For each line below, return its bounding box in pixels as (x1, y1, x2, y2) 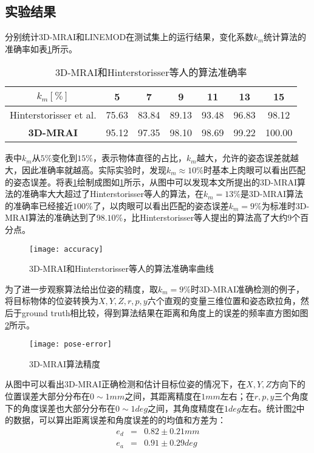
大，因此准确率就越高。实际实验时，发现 (5, 163, 166, 176)
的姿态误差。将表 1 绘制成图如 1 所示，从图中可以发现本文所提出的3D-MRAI (5, 175, 298, 188)
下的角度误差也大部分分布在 (5, 401, 115, 414)
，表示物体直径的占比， (93, 151, 187, 164)
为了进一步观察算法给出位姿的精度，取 (5, 282, 158, 295)
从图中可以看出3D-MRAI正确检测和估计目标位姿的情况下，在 (5, 378, 247, 390)
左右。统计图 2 (241, 401, 296, 414)
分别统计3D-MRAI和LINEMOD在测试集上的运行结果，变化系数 (5, 30, 254, 43)
